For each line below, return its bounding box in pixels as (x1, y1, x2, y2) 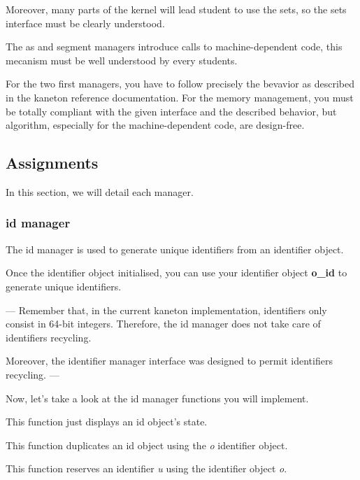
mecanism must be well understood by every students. (6, 52, 238, 67)
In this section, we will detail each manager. (6, 184, 194, 199)
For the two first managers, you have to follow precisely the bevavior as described (6, 76, 354, 91)
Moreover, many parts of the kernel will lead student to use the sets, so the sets (6, 2, 347, 16)
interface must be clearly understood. (6, 15, 165, 30)
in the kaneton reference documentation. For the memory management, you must (6, 90, 354, 104)
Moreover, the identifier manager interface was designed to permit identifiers (6, 353, 333, 368)
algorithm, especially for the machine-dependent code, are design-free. (6, 118, 305, 132)
